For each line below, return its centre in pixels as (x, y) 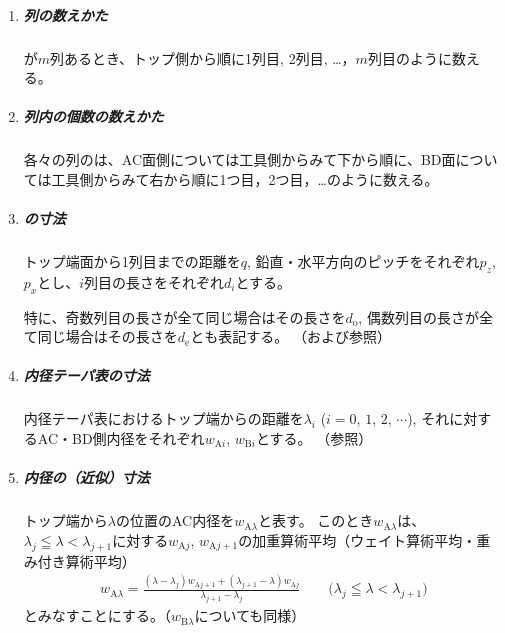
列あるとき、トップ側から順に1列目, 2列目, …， (203, 57)
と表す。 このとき (316, 520)
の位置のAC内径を (175, 520)
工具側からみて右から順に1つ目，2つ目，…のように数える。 (245, 178)
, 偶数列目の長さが (418, 316)
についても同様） (250, 615)
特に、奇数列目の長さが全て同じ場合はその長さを (184, 316)
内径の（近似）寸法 (86, 477)
